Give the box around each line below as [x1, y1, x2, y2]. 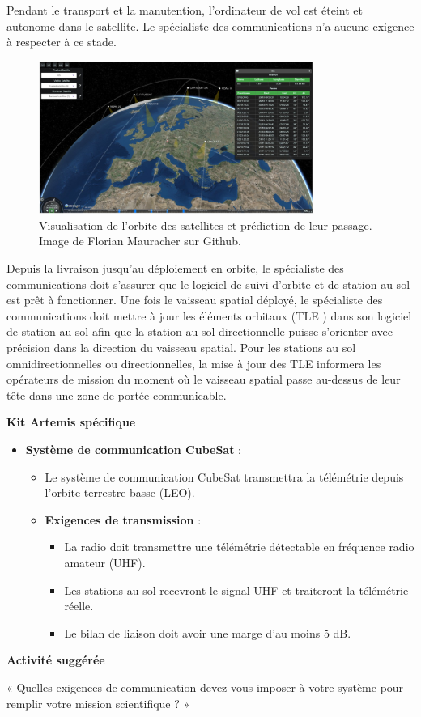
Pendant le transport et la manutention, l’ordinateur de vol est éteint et [6, 2, 363, 18]
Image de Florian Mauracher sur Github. [39, 232, 241, 249]
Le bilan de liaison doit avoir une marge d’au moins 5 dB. [64, 624, 351, 641]
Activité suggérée [6, 651, 105, 668]
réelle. [64, 597, 94, 614]
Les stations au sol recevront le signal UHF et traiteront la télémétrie [64, 581, 409, 598]
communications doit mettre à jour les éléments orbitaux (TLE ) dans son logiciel [6, 307, 412, 324]
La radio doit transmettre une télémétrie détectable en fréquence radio [64, 538, 415, 555]
